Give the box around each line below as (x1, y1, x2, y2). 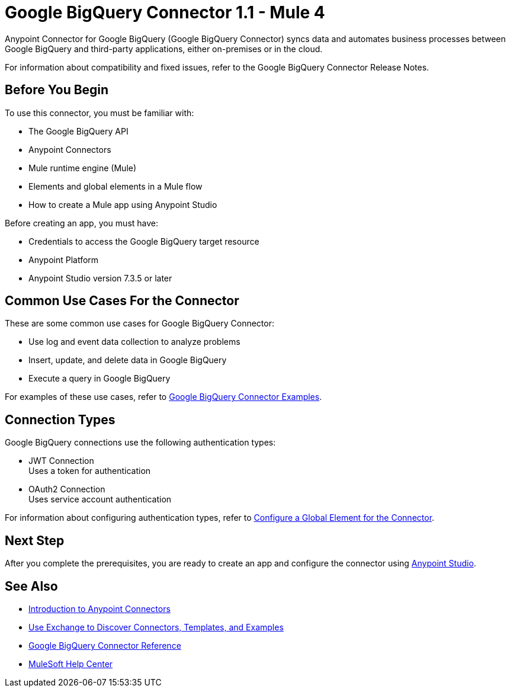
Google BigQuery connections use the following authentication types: (5, 437, 276, 448)
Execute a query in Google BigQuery (28, 373, 171, 384)
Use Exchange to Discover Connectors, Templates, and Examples (28, 621, 284, 632)
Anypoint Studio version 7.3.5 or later (28, 273, 172, 283)
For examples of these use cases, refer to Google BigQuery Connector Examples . (5, 392, 322, 402)
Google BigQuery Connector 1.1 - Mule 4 (5, 2, 325, 23)
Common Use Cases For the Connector (5, 293, 239, 309)
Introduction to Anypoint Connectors (28, 603, 171, 614)
